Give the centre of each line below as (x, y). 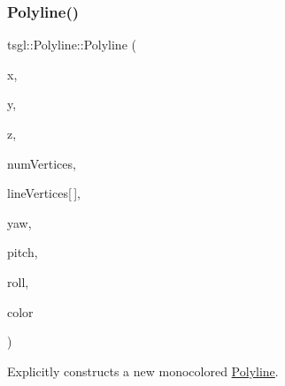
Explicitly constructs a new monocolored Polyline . (143, 371)
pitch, (23, 252)
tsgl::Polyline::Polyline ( (72, 45)
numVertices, (42, 163)
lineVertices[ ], (44, 193)
